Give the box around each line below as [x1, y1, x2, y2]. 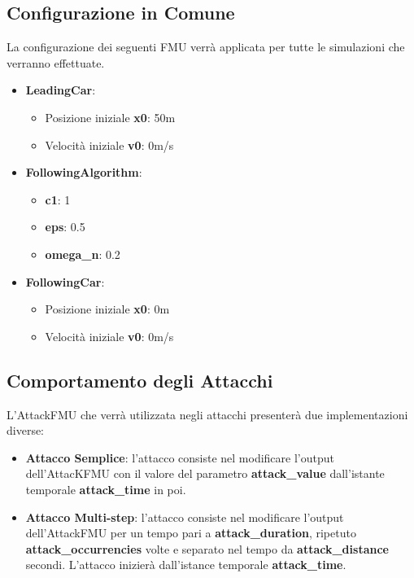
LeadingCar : [25, 81, 96, 99]
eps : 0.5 [45, 218, 85, 235]
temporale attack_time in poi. [25, 480, 186, 497]
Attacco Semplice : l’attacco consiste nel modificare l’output [25, 449, 334, 466]
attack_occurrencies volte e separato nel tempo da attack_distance [25, 540, 389, 557]
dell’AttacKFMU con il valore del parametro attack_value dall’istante [25, 465, 385, 482]
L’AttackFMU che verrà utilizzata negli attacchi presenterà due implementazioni [7, 405, 408, 423]
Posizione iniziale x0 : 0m [45, 300, 170, 317]
